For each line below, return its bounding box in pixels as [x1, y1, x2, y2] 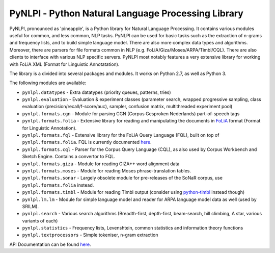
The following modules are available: [9, 80, 87, 86]
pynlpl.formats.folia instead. [22, 182, 94, 188]
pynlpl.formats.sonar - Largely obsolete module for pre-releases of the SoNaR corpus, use [22, 175, 223, 181]
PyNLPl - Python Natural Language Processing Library [9, 8, 244, 19]
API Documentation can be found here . [9, 241, 91, 247]
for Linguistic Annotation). [22, 125, 77, 131]
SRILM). [22, 203, 39, 209]
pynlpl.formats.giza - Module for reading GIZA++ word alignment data [22, 161, 180, 167]
